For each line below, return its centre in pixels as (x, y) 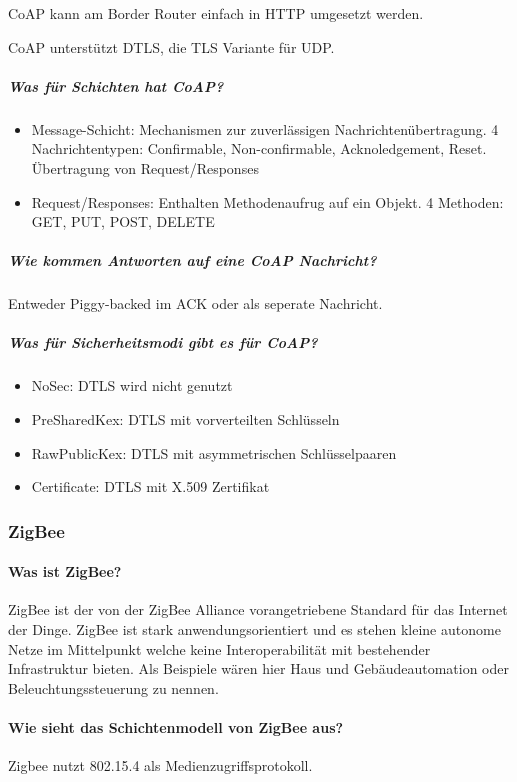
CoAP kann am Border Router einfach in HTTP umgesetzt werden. (216, 13)
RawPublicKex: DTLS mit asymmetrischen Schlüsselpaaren (214, 452)
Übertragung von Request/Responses (145, 167)
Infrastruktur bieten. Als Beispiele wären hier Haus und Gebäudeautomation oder (258, 668)
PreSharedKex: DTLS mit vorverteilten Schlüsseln (185, 419)
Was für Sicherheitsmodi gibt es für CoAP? (163, 342)
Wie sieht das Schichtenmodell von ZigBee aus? (176, 727)
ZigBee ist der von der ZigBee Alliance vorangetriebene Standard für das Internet (258, 609)
